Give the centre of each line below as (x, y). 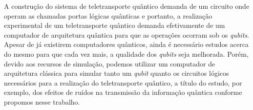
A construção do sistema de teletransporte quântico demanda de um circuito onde (127, 6)
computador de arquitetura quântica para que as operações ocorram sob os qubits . (126, 34)
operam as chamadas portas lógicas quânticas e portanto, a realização (108, 15)
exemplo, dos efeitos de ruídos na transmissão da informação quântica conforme (123, 92)
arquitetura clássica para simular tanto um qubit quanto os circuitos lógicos (116, 73)
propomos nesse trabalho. (42, 101)
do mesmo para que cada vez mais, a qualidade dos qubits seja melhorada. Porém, (126, 54)
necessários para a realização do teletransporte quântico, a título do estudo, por (123, 82)
